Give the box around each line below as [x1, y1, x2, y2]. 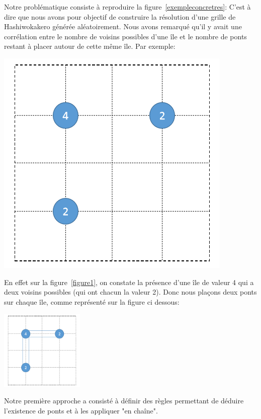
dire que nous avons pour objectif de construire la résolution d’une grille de [4, 11, 236, 22]
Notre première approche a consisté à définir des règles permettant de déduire [4, 395, 244, 406]
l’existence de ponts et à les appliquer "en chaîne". [4, 405, 158, 415]
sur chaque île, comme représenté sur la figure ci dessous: [4, 296, 180, 307]
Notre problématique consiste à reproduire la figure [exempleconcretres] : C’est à [4, 2, 251, 12]
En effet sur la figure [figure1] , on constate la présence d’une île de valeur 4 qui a [4, 276, 254, 287]
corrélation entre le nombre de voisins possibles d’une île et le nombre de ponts [4, 31, 247, 41]
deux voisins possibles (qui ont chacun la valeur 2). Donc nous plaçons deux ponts [4, 287, 257, 297]
